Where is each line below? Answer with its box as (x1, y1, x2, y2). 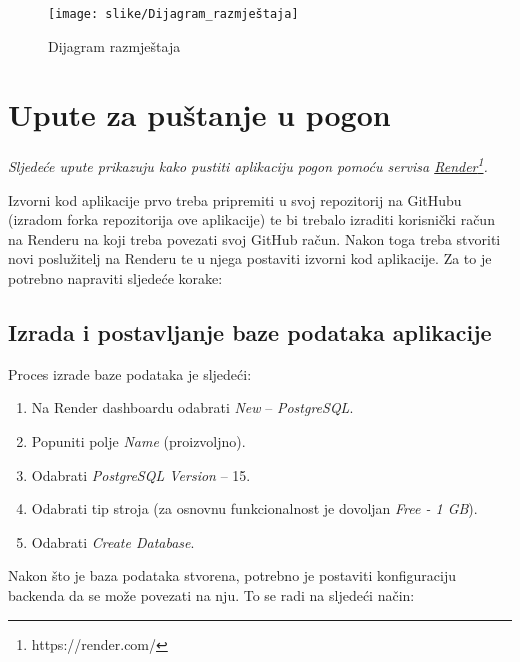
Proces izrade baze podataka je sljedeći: (8, 363, 252, 384)
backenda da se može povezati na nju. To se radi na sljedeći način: (8, 584, 415, 605)
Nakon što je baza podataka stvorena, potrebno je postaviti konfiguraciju (8, 565, 457, 586)
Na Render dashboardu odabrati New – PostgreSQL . (31, 397, 354, 418)
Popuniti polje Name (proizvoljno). (31, 430, 246, 451)
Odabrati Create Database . (31, 531, 195, 552)
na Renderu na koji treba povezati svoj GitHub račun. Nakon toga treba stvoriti (8, 228, 501, 249)
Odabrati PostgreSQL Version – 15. (31, 464, 251, 485)
